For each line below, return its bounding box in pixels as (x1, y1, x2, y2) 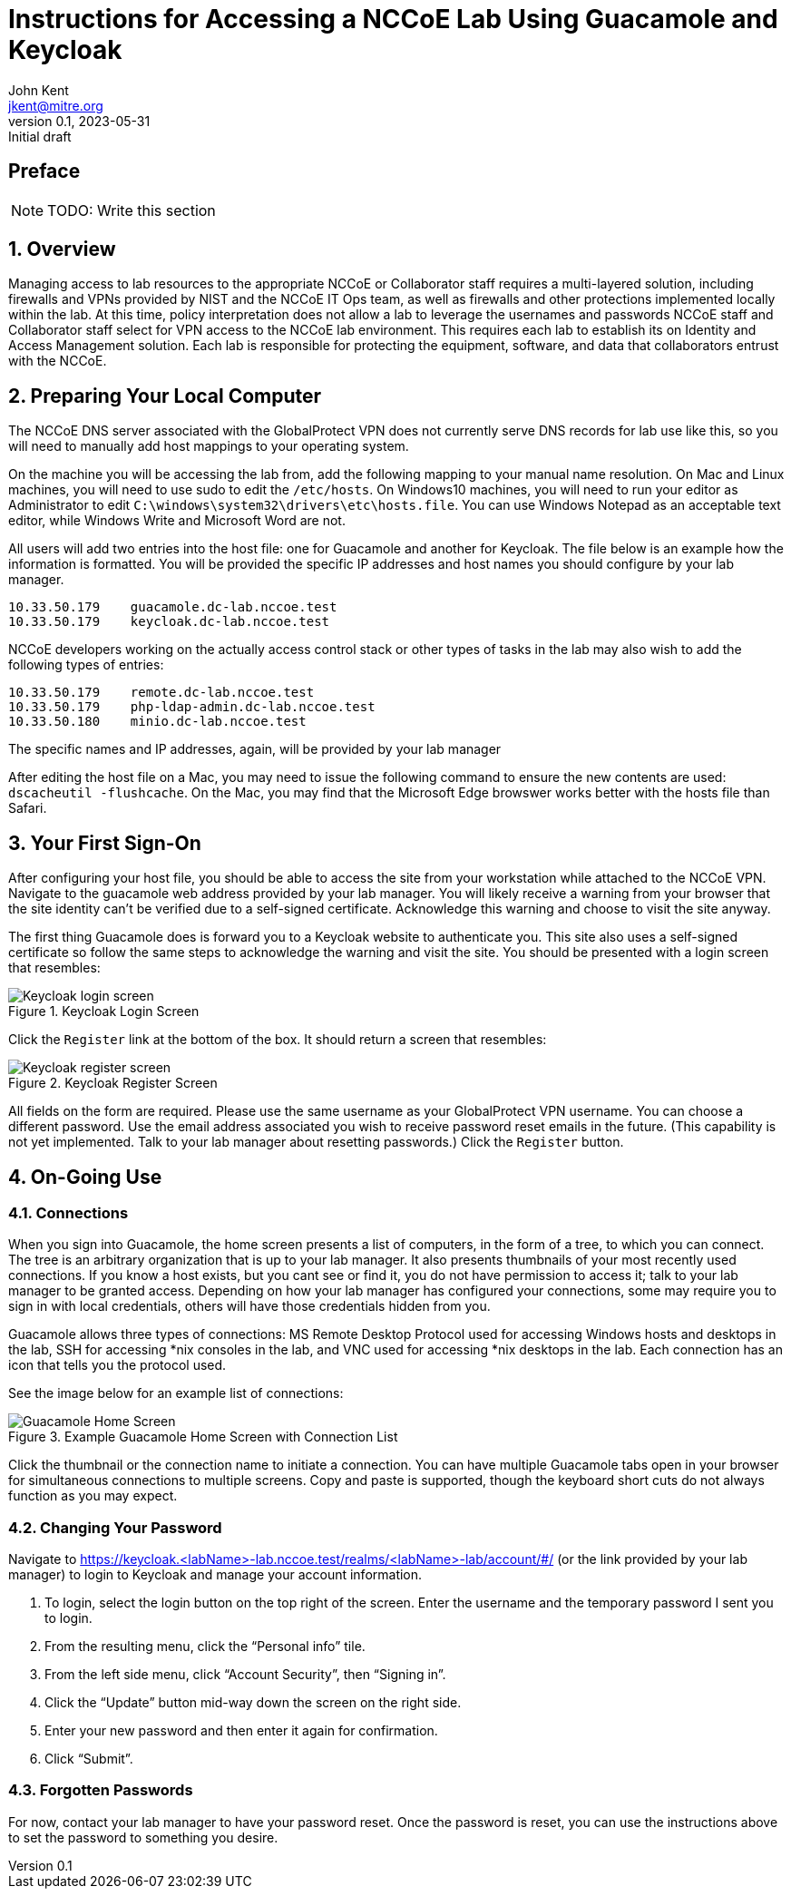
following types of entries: (8, 657, 164, 673)
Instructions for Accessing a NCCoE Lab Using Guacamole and (8, 4, 778, 34)
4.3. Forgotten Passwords (8, 1781, 193, 1800)
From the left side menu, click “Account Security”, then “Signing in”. (44, 1666, 446, 1683)
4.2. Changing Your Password (8, 1518, 222, 1537)
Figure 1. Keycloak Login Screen (8, 1003, 200, 1020)
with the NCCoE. (8, 353, 107, 369)
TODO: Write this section (47, 200, 216, 220)
